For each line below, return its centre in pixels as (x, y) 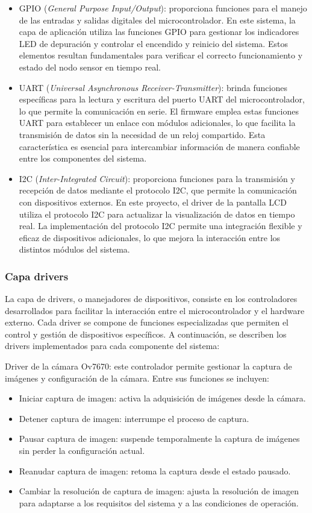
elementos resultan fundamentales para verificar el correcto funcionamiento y (161, 55)
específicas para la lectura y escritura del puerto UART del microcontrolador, (162, 99)
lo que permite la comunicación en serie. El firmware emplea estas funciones (159, 111)
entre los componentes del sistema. (83, 158)
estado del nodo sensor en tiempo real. (90, 67)
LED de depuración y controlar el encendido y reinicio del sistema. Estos (153, 43)
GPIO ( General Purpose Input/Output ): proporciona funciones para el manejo (163, 8)
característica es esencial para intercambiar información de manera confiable (159, 146)
